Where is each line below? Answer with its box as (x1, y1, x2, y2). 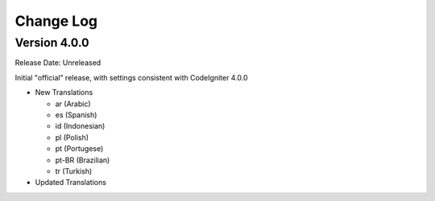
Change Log (14, 12, 98, 30)
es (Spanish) (55, 109, 97, 120)
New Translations (35, 88, 93, 97)
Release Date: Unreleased (14, 58, 101, 68)
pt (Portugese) (55, 144, 104, 154)
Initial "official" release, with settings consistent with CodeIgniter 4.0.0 (14, 72, 249, 82)
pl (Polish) (55, 133, 89, 142)
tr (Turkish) (55, 166, 93, 176)
